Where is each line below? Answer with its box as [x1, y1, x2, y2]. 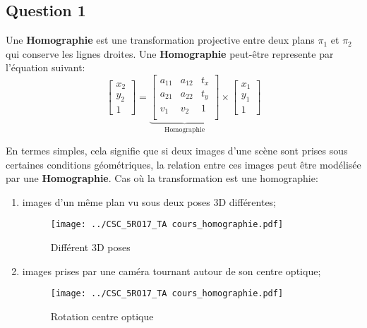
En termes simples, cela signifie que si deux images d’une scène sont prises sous [6, 142, 348, 157]
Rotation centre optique [50, 308, 154, 323]
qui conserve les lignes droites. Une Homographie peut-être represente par [6, 46, 334, 61]
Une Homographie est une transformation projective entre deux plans [6, 32, 315, 47]
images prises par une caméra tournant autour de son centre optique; [22, 263, 321, 278]
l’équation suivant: [6, 60, 85, 75]
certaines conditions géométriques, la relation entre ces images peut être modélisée [6, 157, 361, 171]
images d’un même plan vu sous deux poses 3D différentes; [22, 194, 277, 209]
